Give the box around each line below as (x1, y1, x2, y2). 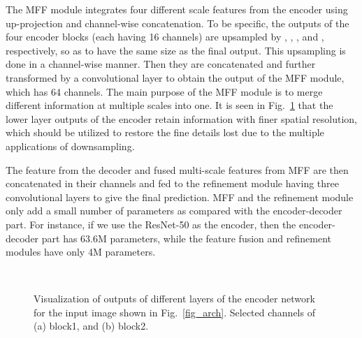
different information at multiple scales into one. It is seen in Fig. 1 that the (6, 98, 333, 112)
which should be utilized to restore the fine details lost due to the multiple (6, 125, 324, 140)
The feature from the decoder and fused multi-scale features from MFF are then (6, 162, 349, 177)
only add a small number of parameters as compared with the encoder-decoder (6, 203, 342, 218)
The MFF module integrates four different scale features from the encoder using (6, 2, 348, 16)
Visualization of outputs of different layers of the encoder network (34, 291, 315, 306)
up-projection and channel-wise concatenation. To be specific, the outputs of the (6, 15, 349, 30)
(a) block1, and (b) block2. (34, 318, 149, 333)
